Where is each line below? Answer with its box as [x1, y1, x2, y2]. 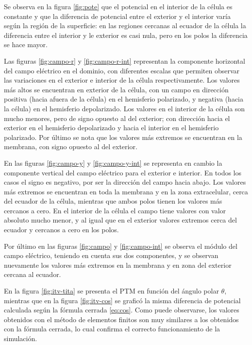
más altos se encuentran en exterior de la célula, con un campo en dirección [4, 84, 229, 94]
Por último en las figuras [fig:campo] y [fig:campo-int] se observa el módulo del [4, 241, 237, 251]
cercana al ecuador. [4, 269, 61, 279]
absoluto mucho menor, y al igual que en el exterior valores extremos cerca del [4, 215, 237, 225]
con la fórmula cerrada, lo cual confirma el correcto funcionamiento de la [4, 324, 220, 334]
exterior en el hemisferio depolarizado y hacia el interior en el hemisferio [4, 122, 219, 133]
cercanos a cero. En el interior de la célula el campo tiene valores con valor [4, 205, 226, 215]
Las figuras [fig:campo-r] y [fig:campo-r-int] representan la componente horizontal [4, 55, 245, 66]
